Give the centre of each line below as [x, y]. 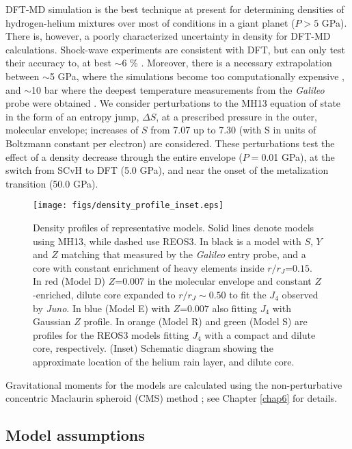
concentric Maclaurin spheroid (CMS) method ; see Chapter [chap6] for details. [172, 398]
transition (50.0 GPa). [52, 183]
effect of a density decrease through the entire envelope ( [124, 156]
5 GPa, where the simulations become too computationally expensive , [197, 76]
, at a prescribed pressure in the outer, [236, 116]
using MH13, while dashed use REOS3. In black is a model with [167, 241]
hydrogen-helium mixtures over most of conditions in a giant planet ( [150, 22]
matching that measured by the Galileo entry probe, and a [184, 254]
